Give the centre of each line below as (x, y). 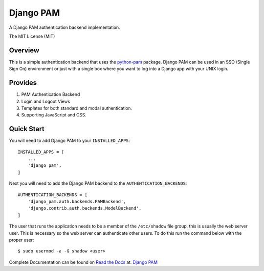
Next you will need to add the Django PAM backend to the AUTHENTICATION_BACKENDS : (98, 183)
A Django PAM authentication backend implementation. (65, 27)
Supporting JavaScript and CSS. (54, 115)
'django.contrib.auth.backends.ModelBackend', (85, 208)
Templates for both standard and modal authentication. (77, 108)
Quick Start (27, 129)
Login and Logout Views (46, 101)
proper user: (22, 240)
